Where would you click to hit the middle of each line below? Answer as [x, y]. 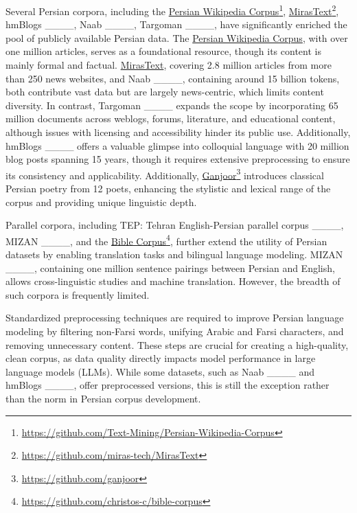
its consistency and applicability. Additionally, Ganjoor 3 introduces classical [165, 174]
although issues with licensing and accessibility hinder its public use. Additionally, [178, 132]
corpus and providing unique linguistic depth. [101, 202]
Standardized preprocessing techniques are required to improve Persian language [175, 318]
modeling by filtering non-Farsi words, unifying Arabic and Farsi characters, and [175, 331]
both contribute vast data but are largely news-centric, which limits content [165, 92]
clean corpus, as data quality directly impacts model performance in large [161, 358]
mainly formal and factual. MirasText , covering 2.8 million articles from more [169, 65]
